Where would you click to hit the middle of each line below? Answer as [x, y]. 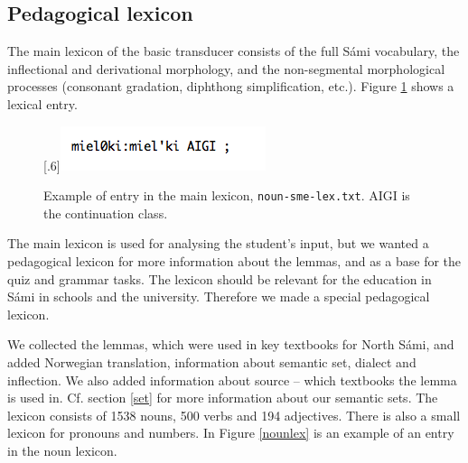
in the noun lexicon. [62, 450]
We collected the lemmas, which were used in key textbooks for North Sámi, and [231, 344]
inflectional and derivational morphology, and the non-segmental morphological [226, 68]
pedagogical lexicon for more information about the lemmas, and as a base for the [234, 261]
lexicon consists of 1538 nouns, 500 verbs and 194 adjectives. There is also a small [234, 415]
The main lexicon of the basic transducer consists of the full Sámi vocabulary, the [234, 51]
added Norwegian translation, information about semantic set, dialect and [212, 361]
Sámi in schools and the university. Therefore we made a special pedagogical [219, 296]
